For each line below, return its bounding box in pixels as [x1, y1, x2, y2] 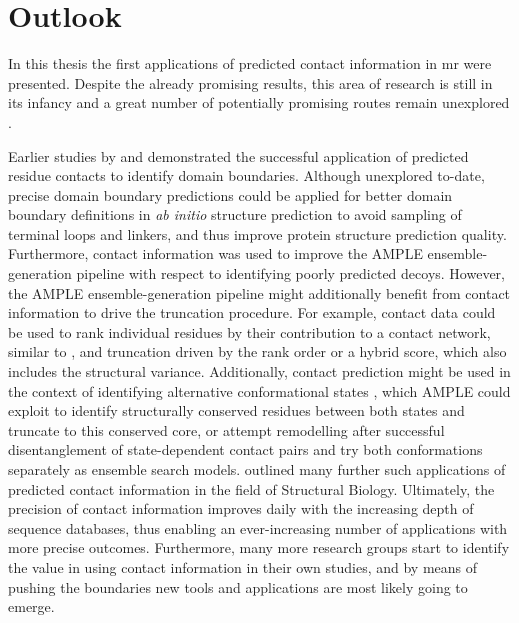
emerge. [8, 596, 55, 617]
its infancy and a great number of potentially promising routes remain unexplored [8, 92, 510, 113]
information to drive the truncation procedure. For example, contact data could [8, 302, 496, 323]
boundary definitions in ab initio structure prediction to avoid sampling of [8, 204, 462, 225]
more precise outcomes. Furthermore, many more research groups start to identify [8, 537, 510, 558]
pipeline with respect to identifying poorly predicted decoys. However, [76, 263, 505, 284]
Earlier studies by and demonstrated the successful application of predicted [8, 145, 469, 166]
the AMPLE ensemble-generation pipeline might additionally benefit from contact [8, 282, 511, 303]
